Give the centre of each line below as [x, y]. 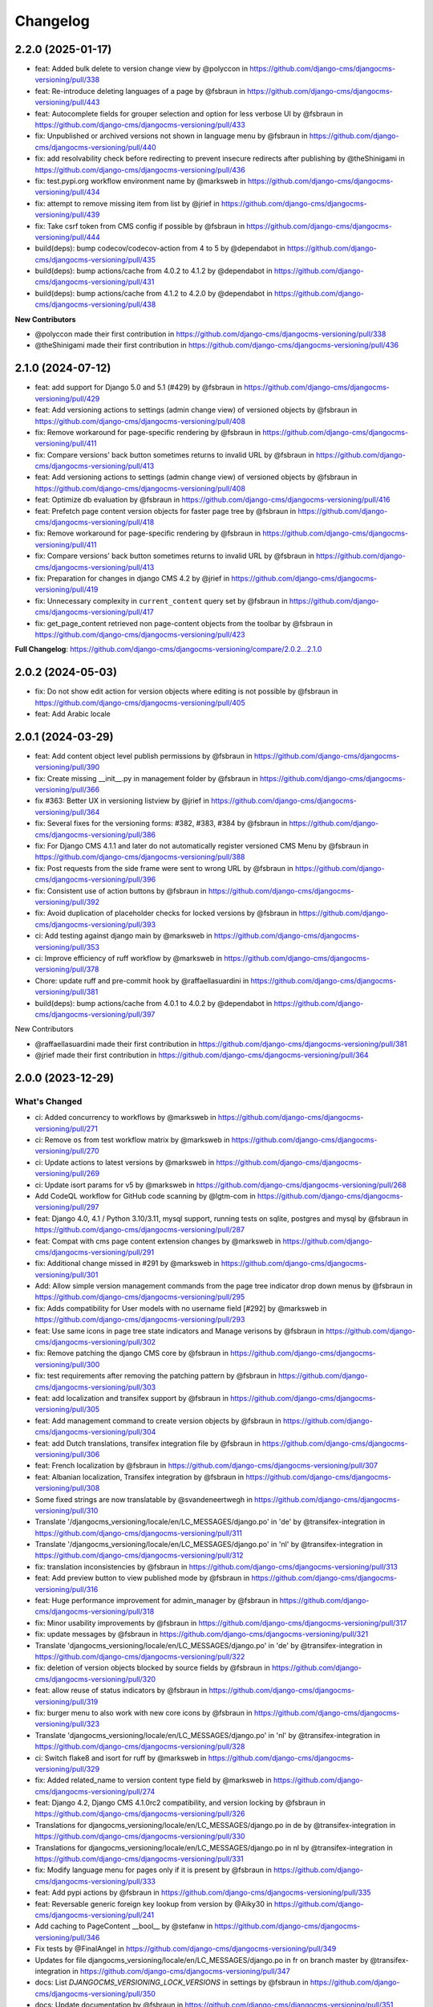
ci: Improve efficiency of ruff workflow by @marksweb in [129, 958]
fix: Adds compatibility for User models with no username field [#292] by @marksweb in [181, 1308]
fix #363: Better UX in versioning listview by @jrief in [122, 801]
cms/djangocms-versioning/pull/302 [95, 1342]
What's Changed [49, 1101]
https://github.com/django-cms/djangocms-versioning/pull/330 [140, 1836]
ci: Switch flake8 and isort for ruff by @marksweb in [121, 1757]
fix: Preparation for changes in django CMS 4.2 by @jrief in [132, 578]
